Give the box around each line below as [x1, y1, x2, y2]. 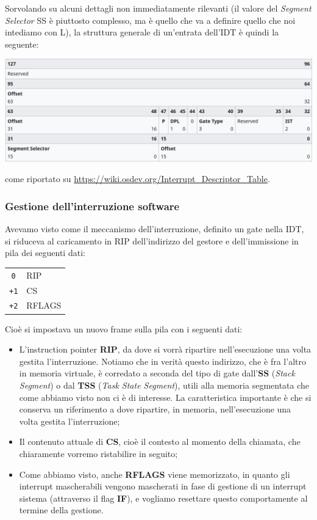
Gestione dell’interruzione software [5, 198, 180, 213]
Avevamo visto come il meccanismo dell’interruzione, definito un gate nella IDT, [5, 222, 304, 235]
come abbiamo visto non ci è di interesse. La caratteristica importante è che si [19, 390, 312, 403]
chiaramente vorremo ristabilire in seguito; [19, 447, 178, 460]
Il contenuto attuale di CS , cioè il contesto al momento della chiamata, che [19, 435, 301, 448]
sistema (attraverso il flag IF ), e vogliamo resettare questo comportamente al [19, 491, 308, 504]
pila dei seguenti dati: [5, 246, 85, 259]
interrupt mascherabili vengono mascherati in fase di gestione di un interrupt [19, 480, 307, 493]
